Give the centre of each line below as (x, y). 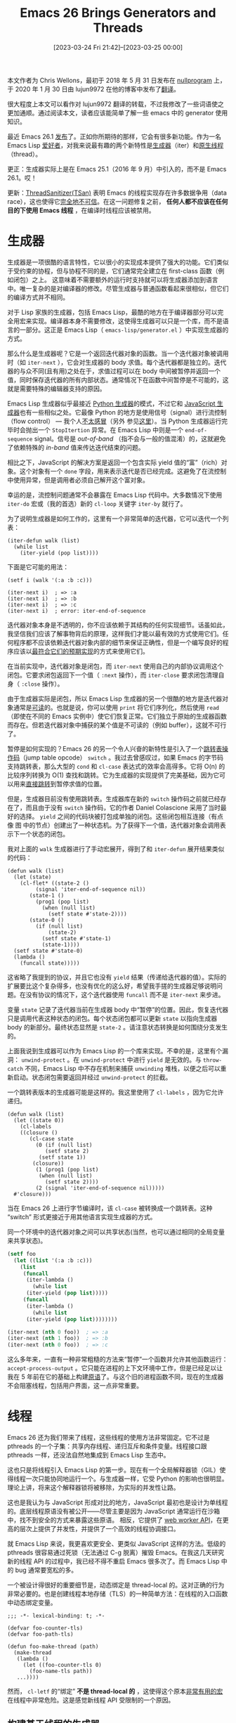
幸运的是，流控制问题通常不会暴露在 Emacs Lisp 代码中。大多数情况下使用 (115, 495)
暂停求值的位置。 (81, 784)
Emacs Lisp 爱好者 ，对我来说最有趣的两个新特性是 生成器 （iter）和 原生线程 (116, 145)
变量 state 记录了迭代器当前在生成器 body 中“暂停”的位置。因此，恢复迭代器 (118, 1009)
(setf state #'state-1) (77, 938)
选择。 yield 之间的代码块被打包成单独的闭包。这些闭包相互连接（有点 (121, 816)
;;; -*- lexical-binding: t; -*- (56, 1616)
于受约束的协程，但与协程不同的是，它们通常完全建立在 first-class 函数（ (113, 271)
